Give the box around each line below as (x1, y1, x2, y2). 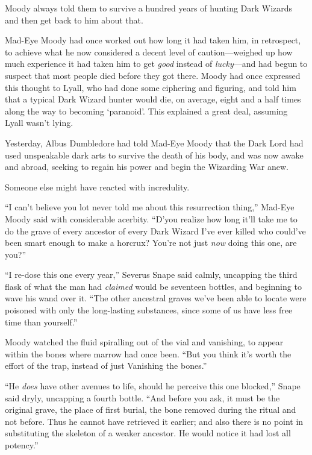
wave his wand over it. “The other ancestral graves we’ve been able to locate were (5, 292, 307, 304)
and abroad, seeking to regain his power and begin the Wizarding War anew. (5, 160, 289, 173)
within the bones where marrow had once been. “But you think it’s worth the (5, 347, 292, 360)
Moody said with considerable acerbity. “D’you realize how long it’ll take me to (5, 212, 298, 225)
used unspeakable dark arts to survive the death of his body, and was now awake (5, 148, 304, 161)
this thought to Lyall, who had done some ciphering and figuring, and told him (5, 81, 296, 93)
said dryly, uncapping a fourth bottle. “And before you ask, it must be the (5, 391, 280, 404)
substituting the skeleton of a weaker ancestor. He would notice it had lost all (5, 427, 291, 439)
